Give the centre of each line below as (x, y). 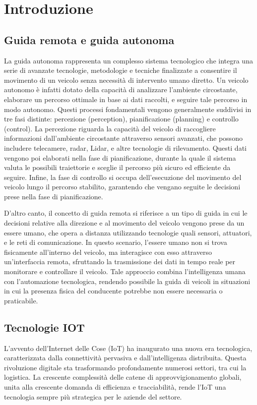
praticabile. (21, 300)
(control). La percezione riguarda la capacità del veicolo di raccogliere (110, 128)
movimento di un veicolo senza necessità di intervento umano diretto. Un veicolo (126, 80)
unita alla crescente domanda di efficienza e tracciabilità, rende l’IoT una (115, 387)
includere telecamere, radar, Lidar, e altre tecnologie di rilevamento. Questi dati (125, 147)
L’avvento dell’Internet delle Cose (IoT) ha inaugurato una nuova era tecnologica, (128, 348)
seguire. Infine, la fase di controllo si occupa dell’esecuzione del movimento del (123, 177)
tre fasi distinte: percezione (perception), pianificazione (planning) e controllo (121, 119)
